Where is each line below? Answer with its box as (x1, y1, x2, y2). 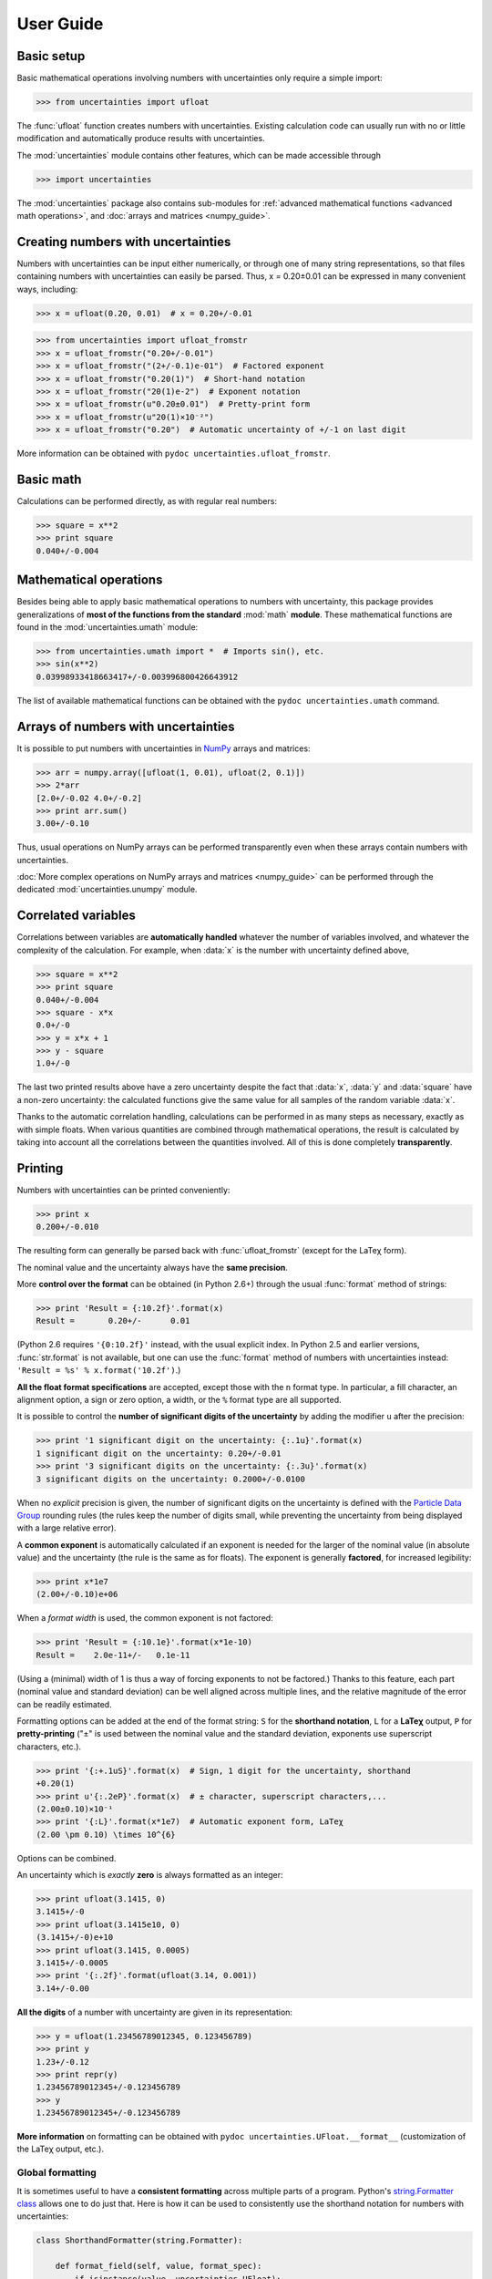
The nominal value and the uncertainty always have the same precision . (16, 1262, 289, 1273)
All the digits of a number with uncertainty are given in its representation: (16, 2006, 293, 2017)
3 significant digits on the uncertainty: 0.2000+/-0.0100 (36, 1473, 305, 1484)
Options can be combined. (16, 1852, 117, 1863)
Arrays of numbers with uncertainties (16, 718, 236, 734)
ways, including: (16, 284, 78, 294)
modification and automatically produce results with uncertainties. (16, 133, 265, 144)
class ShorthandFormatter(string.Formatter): (36, 2235, 243, 2246)
